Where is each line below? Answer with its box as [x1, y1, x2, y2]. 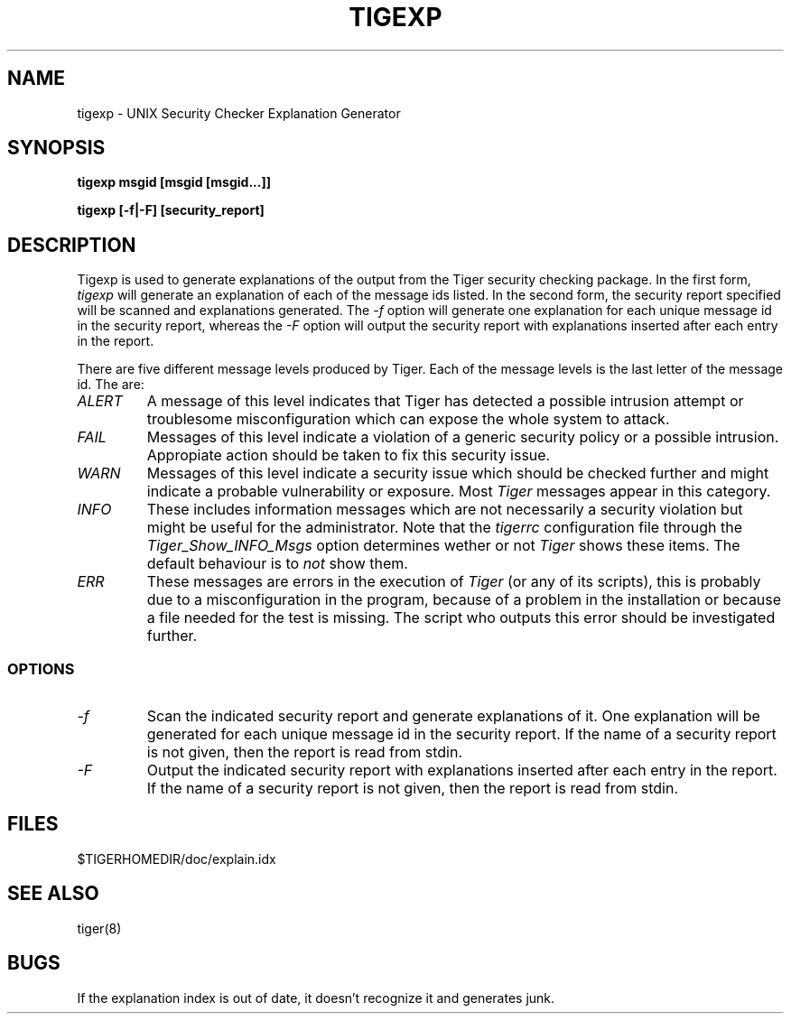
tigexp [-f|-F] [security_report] [77, 202, 265, 218]
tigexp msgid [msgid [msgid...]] [77, 174, 271, 190]
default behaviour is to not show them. [146, 554, 408, 573]
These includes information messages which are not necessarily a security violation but [146, 500, 743, 519]
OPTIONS [7, 659, 75, 678]
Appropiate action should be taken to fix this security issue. [146, 446, 551, 465]
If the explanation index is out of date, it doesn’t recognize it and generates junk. [77, 989, 555, 1006]
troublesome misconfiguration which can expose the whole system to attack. [146, 410, 670, 429]
